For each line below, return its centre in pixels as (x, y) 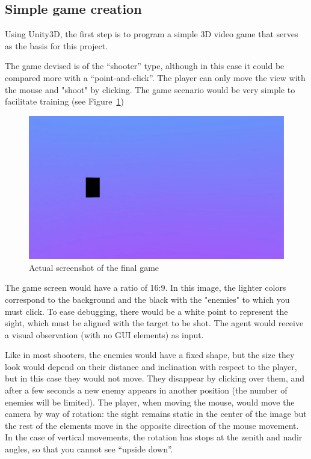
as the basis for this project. (57, 45)
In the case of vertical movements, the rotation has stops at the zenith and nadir (154, 437)
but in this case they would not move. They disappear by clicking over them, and (155, 378)
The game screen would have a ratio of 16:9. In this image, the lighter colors (146, 287)
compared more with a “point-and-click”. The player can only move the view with (155, 77)
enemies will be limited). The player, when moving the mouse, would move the (150, 402)
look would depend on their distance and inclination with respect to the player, (151, 366)
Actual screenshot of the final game (94, 267)
